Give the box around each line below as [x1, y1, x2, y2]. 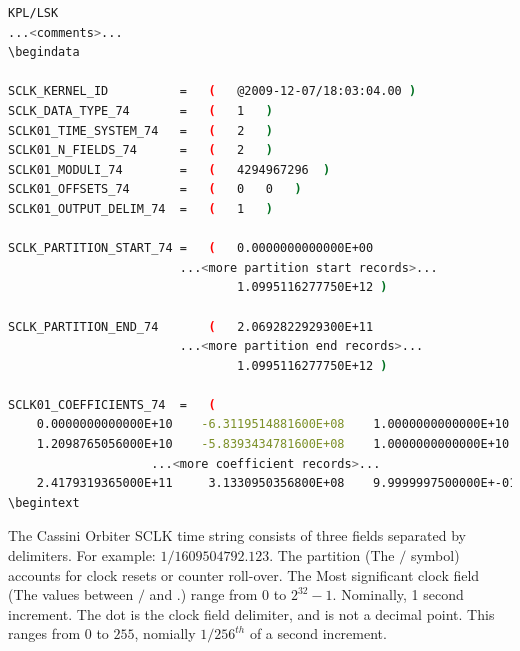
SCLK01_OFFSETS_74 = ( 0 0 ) [8, 182, 302, 197]
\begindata [8, 45, 80, 60]
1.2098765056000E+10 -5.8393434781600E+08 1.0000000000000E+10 [36, 437, 510, 452]
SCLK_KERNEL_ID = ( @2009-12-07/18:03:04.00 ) [8, 84, 417, 99]
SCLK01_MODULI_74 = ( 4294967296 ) [8, 162, 331, 177]
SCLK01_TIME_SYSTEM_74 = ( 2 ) [8, 123, 273, 138]
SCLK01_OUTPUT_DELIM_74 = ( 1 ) [8, 201, 273, 216]
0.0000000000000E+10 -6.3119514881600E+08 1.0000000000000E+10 [36, 417, 510, 432]
